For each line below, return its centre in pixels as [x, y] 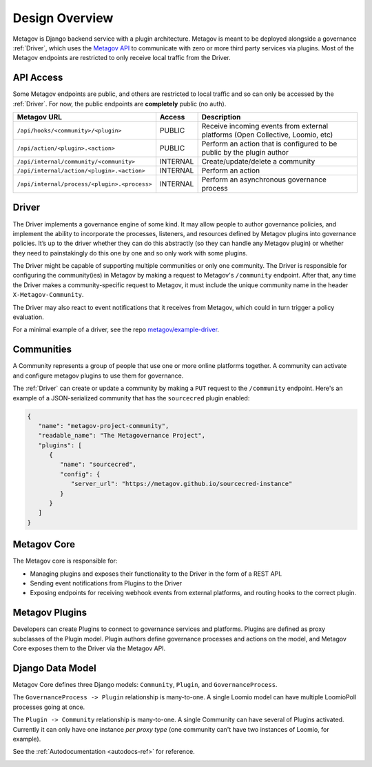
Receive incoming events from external [265, 126]
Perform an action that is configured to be [269, 144]
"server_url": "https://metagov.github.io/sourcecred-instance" [182, 484]
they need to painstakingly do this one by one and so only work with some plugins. [130, 253]
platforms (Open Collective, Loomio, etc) [267, 135]
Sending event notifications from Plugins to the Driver [106, 583]
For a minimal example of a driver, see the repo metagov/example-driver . [116, 330]
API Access [38, 78]
